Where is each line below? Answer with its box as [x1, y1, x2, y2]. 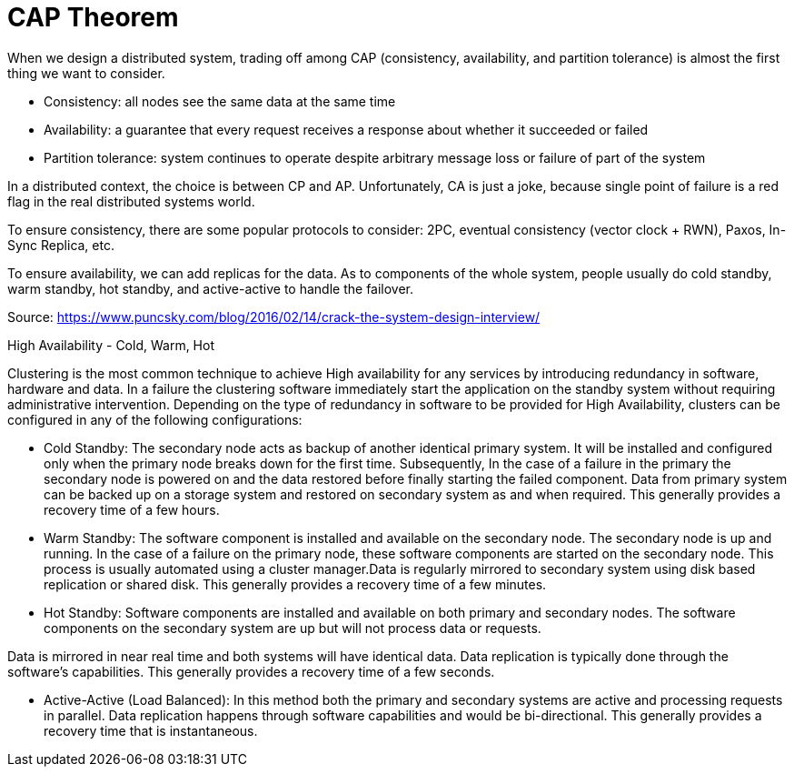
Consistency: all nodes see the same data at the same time [44, 93, 396, 109]
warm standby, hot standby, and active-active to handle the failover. [7, 280, 414, 297]
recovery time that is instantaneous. [44, 722, 258, 739]
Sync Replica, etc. [7, 236, 114, 253]
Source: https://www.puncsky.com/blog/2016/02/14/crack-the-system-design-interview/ [7, 308, 541, 325]
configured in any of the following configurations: [7, 411, 303, 427]
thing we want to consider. [7, 65, 165, 81]
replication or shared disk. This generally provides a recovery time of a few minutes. [44, 576, 547, 592]
